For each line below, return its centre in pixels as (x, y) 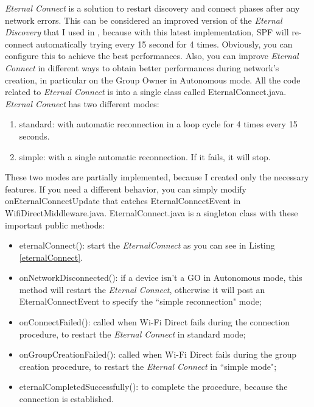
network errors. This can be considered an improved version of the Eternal (144, 20)
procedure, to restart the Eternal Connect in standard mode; (132, 334)
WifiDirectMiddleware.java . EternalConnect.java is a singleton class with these (152, 212)
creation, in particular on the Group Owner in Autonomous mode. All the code (153, 80)
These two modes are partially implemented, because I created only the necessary (157, 177)
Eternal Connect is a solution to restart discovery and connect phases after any (152, 8)
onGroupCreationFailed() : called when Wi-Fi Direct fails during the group (158, 354)
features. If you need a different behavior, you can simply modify (126, 189)
